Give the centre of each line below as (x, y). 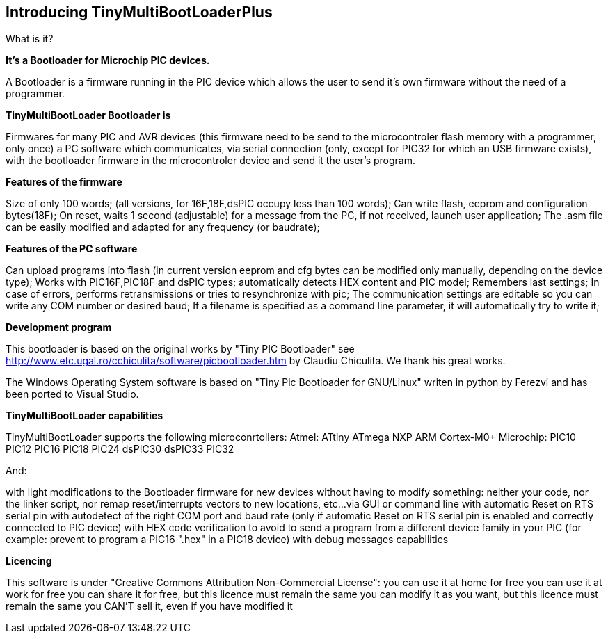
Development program (59, 327)
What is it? (30, 39)
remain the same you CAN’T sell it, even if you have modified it (149, 606)
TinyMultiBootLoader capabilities (85, 416)
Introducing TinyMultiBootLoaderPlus (139, 12)
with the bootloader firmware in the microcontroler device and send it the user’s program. (211, 161)
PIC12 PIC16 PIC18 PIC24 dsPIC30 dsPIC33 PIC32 (120, 449)
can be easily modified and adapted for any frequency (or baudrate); (163, 227)
